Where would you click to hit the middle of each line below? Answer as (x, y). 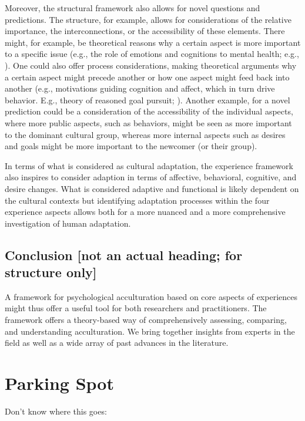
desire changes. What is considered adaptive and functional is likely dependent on (152, 188)
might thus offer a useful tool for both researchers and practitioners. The (136, 308)
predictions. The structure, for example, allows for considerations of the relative (148, 19)
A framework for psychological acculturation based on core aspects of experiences (151, 296)
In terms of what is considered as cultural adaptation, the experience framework (149, 165)
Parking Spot (59, 383)
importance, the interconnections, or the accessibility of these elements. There (145, 31)
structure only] (51, 272)
